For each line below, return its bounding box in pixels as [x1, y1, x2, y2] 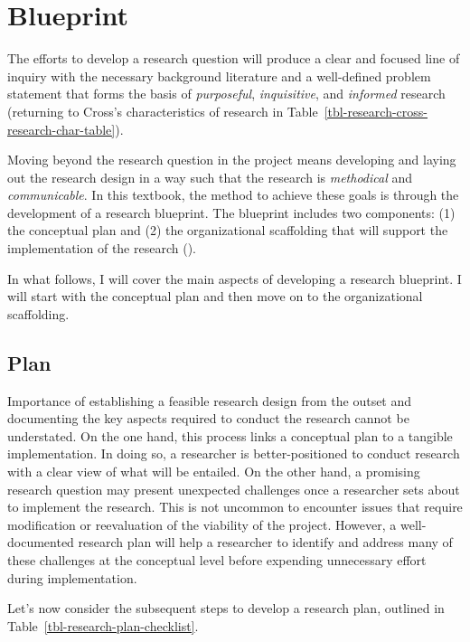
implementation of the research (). [7, 239, 196, 258]
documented [7, 533, 74, 552]
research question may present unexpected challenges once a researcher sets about [7, 479, 460, 498]
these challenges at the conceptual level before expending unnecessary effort [7, 550, 427, 569]
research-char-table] [7, 119, 116, 138]
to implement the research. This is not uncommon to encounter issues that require [7, 497, 463, 516]
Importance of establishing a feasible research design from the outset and [7, 391, 412, 410]
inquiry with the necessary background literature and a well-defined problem [7, 66, 431, 85]
